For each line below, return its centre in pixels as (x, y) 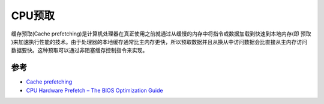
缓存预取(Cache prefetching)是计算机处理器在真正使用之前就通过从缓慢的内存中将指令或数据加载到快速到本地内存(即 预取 (161, 34)
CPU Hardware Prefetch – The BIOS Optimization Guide (94, 90)
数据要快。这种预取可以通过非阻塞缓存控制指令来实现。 (79, 50)
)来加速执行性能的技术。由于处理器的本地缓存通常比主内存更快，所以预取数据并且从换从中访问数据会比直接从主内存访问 (159, 41)
